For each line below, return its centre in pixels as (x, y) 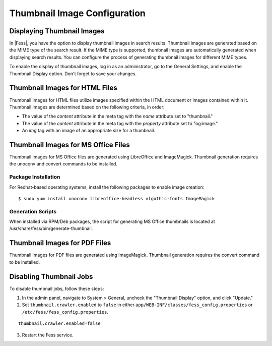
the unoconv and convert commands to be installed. (63, 164)
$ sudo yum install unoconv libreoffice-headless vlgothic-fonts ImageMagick (117, 198)
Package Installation (35, 177)
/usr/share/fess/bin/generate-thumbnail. (51, 228)
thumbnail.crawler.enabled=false (59, 324)
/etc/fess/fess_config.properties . (65, 312)
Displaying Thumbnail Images (57, 31)
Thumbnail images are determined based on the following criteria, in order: (87, 107)
